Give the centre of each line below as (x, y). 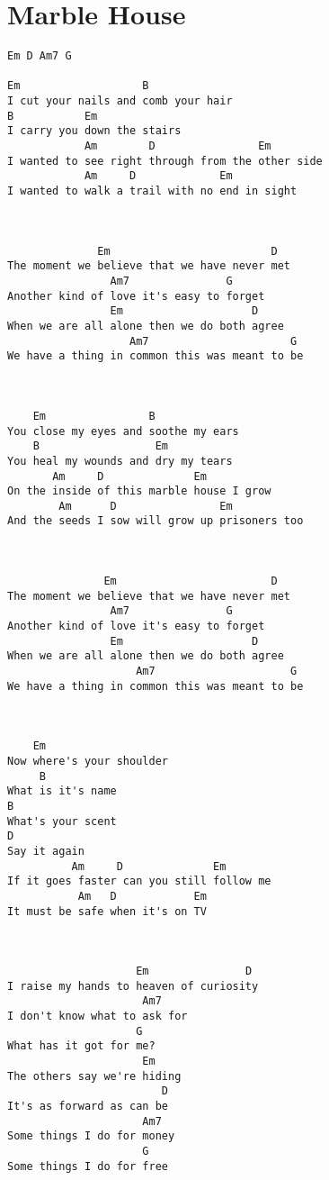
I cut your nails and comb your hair (120, 101)
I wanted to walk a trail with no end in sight (152, 191)
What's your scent (62, 821)
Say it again (46, 851)
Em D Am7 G (40, 56)
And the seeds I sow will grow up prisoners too (156, 521)
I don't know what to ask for (98, 1017)
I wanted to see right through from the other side (165, 161)
